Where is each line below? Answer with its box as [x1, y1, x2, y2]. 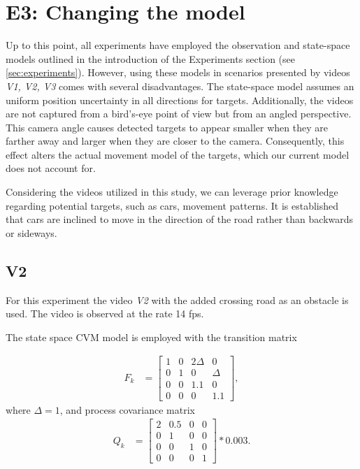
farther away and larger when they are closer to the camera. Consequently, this [6, 134, 345, 148]
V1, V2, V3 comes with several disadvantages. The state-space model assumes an [6, 78, 354, 93]
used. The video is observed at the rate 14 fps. [6, 306, 204, 321]
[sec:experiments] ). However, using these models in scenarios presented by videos [6, 65, 350, 80]
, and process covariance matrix [59, 402, 195, 417]
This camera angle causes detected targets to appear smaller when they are [6, 120, 328, 134]
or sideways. [6, 225, 57, 240]
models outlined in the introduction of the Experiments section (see [6, 51, 295, 66]
